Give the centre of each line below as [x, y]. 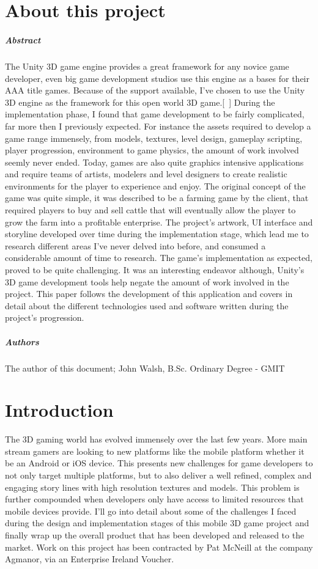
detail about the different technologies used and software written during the [147, 305]
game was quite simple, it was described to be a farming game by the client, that [157, 198]
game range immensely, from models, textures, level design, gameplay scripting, [154, 138]
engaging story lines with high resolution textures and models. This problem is [152, 487]
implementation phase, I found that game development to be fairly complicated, [155, 114]
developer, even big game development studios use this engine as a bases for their [157, 78]
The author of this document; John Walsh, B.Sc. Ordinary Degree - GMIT [145, 368]
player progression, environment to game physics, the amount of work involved [152, 150]
